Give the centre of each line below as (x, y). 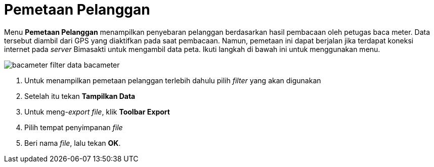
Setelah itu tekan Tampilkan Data (80, 96)
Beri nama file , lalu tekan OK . (73, 143)
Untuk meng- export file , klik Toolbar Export (97, 112)
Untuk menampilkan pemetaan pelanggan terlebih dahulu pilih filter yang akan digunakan (173, 80)
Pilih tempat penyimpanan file (74, 127)
